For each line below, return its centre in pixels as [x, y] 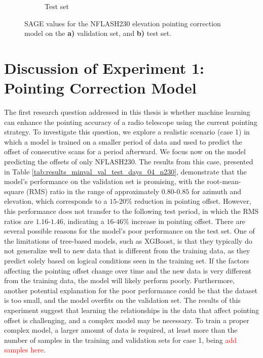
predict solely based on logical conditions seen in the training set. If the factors [127, 260]
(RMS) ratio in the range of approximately [93, 191]
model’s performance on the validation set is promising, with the [104, 181]
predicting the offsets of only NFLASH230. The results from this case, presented [129, 162]
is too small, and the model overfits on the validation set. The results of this [122, 300]
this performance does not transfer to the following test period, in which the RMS [131, 211]
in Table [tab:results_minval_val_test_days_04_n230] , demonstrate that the [125, 171]
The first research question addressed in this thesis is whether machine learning [127, 112]
